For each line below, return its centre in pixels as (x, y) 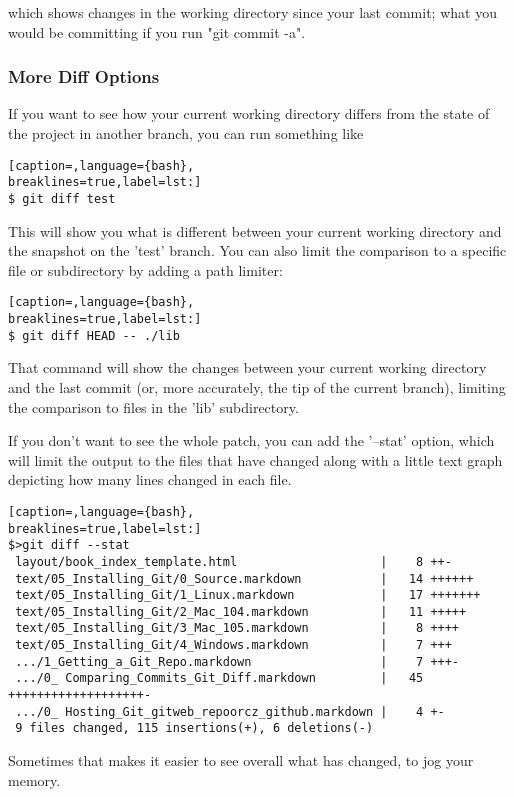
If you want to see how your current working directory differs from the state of (249, 113)
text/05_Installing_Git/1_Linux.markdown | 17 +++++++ (248, 595)
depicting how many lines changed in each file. (150, 479)
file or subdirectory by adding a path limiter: (145, 269)
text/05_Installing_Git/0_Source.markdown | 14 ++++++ (244, 578)
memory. (34, 779)
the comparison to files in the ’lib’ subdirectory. (153, 406)
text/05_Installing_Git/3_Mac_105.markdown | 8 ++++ (237, 628)
